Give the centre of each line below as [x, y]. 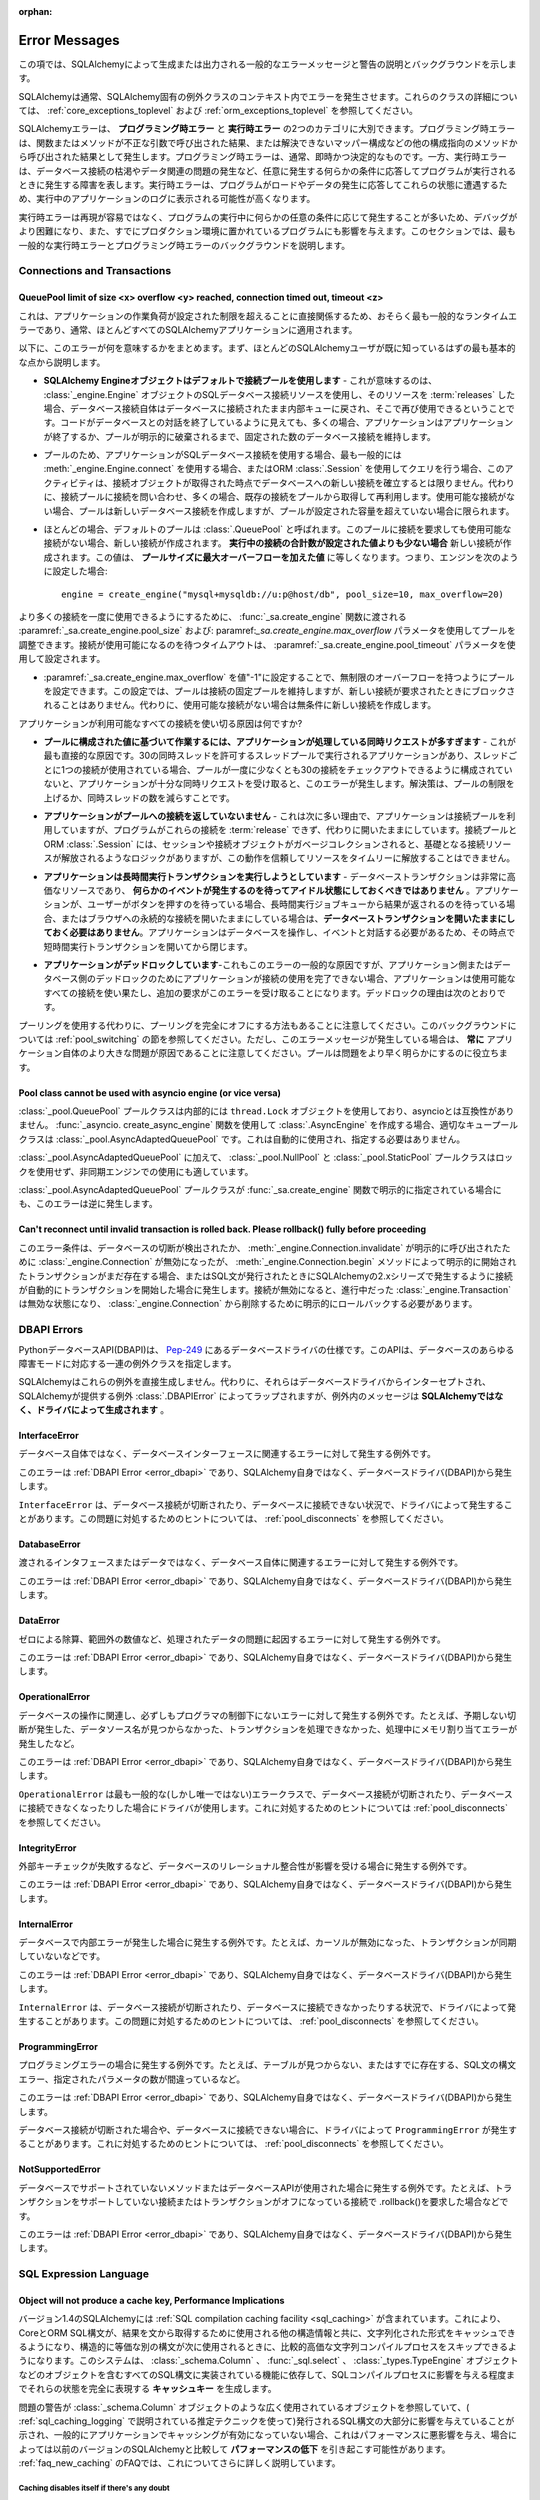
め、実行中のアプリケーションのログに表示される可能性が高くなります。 [167, 199]
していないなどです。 [61, 1956]
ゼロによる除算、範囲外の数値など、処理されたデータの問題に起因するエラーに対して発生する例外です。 [232, 1639]
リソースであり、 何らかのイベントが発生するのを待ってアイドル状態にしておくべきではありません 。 [267, 890]
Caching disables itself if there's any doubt [94, 2488]
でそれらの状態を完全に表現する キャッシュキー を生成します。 [147, 2389]
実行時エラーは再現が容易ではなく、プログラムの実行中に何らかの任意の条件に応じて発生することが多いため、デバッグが [268, 217]
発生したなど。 [49, 1743]
